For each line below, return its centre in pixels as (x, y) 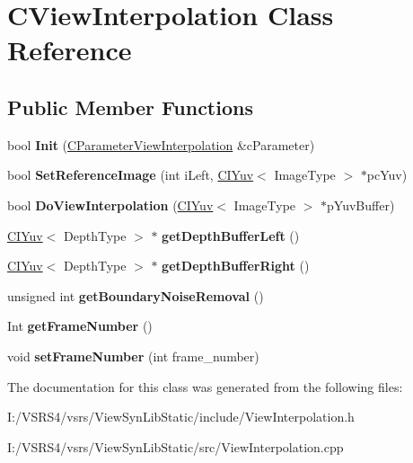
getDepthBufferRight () (236, 266)
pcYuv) (387, 175)
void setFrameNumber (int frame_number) (133, 356)
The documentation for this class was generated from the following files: (205, 386)
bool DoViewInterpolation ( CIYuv (110, 205)
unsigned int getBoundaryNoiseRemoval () (136, 295)
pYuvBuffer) (361, 205)
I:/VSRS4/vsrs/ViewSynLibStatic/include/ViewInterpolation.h (181, 417)
